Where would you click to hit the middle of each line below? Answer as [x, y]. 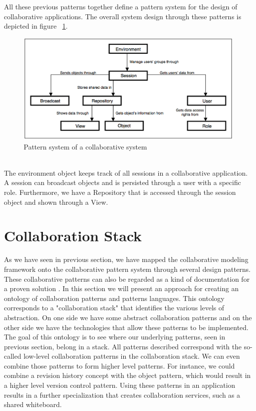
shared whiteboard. [33, 404]
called [13, 356]
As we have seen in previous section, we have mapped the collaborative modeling [126, 259]
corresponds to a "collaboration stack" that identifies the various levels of [114, 308]
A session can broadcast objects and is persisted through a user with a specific [123, 182]
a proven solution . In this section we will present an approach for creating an [121, 288]
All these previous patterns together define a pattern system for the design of [121, 6]
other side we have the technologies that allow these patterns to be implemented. [126, 327]
